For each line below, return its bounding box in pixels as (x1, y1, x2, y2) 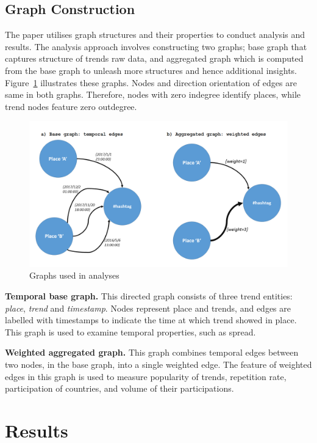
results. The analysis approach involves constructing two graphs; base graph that (5, 40, 307, 53)
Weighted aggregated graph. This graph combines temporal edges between (5, 346, 299, 359)
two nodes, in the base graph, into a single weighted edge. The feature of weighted (5, 358, 312, 371)
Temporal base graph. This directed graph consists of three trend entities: (5, 290, 293, 302)
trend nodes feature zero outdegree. (5, 100, 137, 112)
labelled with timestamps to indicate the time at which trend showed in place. (5, 313, 297, 326)
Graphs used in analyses (29, 269, 119, 282)
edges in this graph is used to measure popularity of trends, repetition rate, (5, 370, 287, 383)
